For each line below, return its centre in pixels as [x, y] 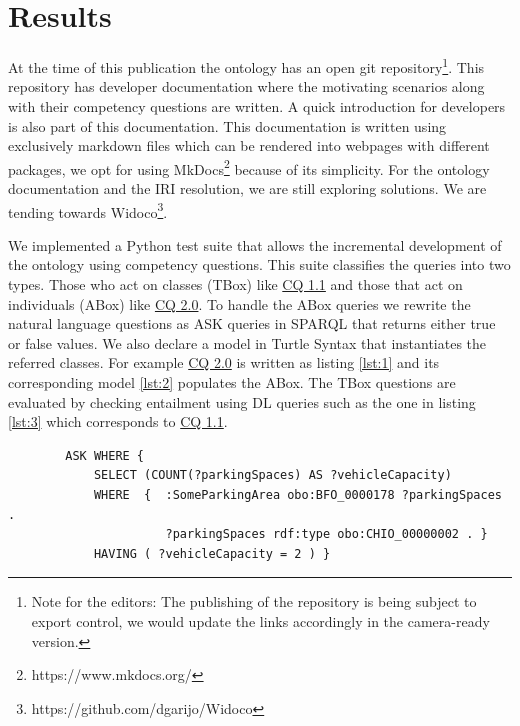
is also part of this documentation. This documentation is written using [227, 125]
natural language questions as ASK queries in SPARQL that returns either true [252, 323]
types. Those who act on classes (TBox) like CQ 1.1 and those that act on [235, 284]
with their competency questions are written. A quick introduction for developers [257, 105]
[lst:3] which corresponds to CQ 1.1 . [118, 421]
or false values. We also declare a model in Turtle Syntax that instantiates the [247, 342]
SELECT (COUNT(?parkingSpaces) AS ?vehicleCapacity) [272, 475]
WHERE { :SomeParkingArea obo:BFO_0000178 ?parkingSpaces [297, 494]
